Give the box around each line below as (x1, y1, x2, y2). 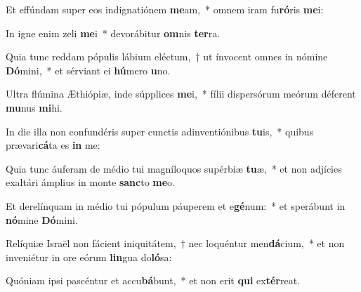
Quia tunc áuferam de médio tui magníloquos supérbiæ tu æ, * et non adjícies (6, 161, 342, 175)
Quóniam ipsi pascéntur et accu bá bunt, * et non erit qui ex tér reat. (6, 273, 300, 288)
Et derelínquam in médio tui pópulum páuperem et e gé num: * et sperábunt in (6, 198, 346, 213)
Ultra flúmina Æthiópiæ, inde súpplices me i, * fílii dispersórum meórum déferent (6, 86, 356, 101)
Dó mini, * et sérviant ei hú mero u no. (6, 62, 171, 77)
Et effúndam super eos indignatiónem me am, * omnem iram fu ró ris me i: (6, 2, 324, 16)
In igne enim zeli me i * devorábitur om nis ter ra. (6, 25, 221, 40)
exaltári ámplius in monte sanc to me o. (6, 175, 176, 190)
